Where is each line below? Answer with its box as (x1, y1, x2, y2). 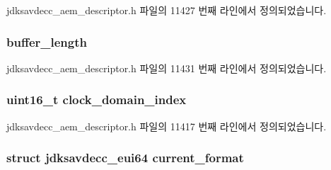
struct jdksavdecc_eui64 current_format (6, 149, 244, 166)
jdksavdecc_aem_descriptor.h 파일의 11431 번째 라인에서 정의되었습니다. (6, 60, 327, 75)
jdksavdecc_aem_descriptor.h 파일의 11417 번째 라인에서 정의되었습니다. (6, 118, 327, 133)
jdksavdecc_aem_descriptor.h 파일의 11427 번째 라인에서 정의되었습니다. (6, 3, 327, 17)
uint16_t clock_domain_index (6, 91, 187, 108)
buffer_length (6, 33, 87, 50)
